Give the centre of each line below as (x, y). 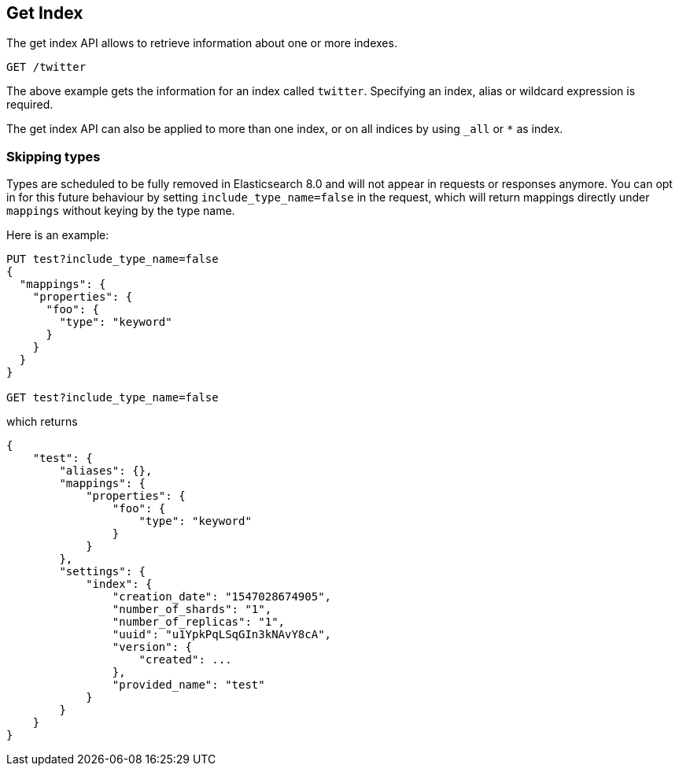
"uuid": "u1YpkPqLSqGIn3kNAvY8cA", (222, 635)
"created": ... (185, 660)
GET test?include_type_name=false (113, 398)
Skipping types (54, 156)
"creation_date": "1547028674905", (222, 597)
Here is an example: (58, 235)
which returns (42, 422)
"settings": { (103, 572)
